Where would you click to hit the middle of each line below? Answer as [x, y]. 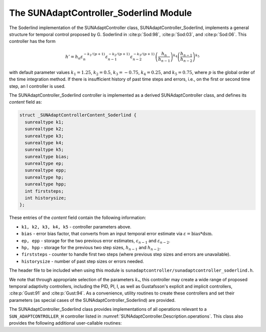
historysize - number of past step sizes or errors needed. [83, 261]
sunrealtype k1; [44, 122]
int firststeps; [44, 191]
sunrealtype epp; [46, 170]
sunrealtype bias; [47, 156]
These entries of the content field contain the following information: [78, 218]
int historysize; [46, 198]
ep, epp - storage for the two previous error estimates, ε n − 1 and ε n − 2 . [96, 241]
